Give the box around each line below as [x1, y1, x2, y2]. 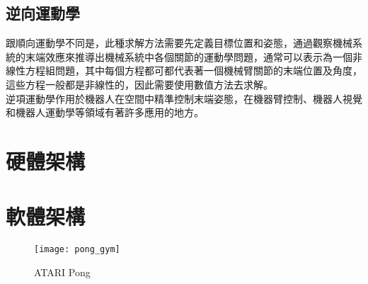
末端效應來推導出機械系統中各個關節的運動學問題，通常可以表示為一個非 [25, 49, 362, 64]
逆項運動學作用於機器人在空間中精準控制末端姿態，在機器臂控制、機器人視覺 [6, 91, 362, 106]
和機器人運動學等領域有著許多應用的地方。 [6, 105, 204, 120]
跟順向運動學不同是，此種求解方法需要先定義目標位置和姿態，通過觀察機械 [6, 35, 352, 50]
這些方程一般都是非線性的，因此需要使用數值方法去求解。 [6, 76, 273, 91]
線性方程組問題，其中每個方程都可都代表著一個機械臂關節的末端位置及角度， [6, 63, 362, 78]
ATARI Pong [34, 264, 91, 279]
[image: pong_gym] [34, 244, 120, 255]
